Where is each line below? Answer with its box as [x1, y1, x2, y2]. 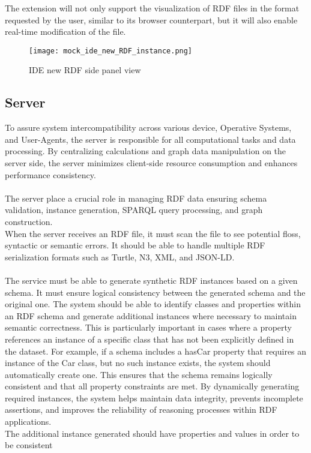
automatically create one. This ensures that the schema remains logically [5, 368, 273, 380]
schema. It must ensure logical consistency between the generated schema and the [5, 286, 306, 298]
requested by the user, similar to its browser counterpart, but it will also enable [5, 13, 298, 26]
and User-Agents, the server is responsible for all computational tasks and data [5, 133, 296, 145]
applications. [5, 415, 52, 428]
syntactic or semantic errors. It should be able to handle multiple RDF [5, 239, 265, 251]
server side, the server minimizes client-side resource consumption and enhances [5, 157, 298, 169]
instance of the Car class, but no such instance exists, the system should [5, 356, 271, 369]
